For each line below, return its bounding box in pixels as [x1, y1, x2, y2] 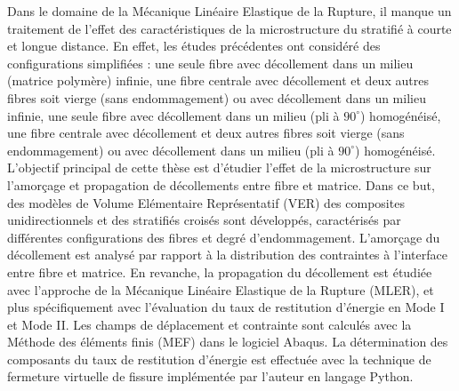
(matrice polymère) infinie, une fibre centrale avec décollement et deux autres [7, 71, 429, 90]
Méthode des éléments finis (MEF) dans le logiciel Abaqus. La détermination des [7, 332, 448, 351]
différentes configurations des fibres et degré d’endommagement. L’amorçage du [7, 227, 440, 246]
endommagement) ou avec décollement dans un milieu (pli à [7, 140, 334, 159]
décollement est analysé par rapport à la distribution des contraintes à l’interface [7, 245, 447, 264]
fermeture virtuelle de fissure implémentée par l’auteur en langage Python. [7, 367, 414, 386]
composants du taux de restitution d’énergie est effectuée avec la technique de [7, 349, 431, 368]
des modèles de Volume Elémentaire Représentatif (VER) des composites [7, 193, 405, 211]
